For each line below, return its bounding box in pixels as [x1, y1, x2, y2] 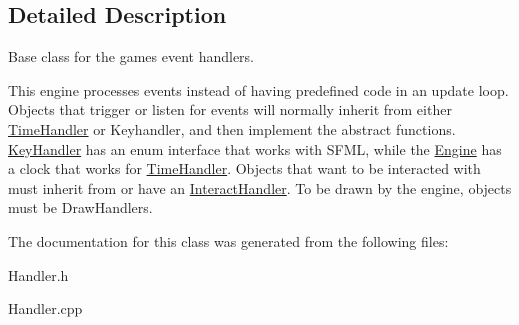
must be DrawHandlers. [8, 197, 153, 218]
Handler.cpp [8, 298, 83, 319]
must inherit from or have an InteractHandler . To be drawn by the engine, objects [8, 177, 512, 198]
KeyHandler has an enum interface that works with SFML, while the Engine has [8, 138, 502, 159]
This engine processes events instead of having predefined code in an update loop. [8, 79, 509, 100]
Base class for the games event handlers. [8, 46, 254, 67]
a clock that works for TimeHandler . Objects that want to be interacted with [8, 158, 481, 179]
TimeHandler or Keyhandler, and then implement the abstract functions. [8, 118, 456, 139]
